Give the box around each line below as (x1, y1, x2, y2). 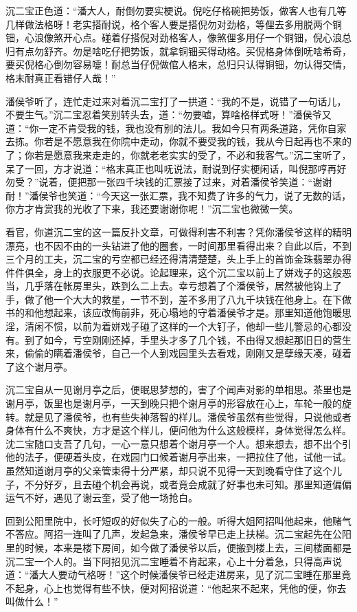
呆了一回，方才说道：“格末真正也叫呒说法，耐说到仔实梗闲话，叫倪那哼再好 (5, 161, 347, 175)
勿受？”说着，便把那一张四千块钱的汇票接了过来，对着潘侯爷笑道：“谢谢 (5, 175, 332, 189)
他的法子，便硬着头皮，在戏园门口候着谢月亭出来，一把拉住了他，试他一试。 (5, 450, 352, 464)
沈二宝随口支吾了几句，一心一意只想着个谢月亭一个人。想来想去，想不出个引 (5, 436, 352, 450)
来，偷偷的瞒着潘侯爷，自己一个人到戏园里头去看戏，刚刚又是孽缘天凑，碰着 (5, 346, 352, 360)
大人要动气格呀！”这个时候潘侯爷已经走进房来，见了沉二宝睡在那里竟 (38, 567, 352, 582)
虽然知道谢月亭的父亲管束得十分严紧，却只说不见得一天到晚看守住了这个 (5, 463, 332, 477)
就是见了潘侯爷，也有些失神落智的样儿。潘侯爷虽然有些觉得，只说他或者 (24, 409, 352, 424)
